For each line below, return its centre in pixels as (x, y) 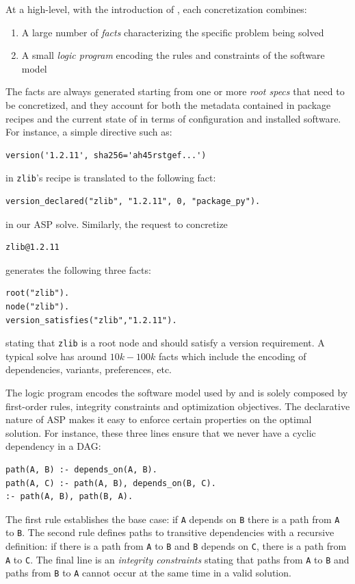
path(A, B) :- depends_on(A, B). (81, 469)
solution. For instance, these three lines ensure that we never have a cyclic (161, 432)
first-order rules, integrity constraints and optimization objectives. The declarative (178, 406)
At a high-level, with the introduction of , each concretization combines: (156, 9)
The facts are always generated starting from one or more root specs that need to (175, 91)
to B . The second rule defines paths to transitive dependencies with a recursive (170, 532)
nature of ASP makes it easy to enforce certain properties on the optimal (159, 419)
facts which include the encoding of (233, 356)
